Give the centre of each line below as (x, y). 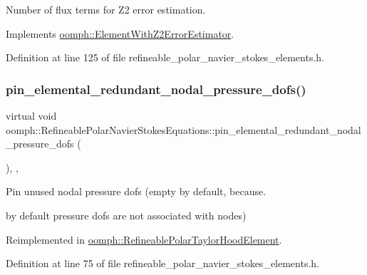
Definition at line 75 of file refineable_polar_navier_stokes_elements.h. (163, 263)
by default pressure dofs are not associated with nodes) (126, 215)
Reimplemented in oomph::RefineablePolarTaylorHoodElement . (144, 239)
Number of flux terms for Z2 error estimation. (106, 9)
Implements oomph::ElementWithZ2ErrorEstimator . (120, 33)
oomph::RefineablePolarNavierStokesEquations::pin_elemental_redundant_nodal (183, 129)
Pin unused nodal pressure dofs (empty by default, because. (136, 191)
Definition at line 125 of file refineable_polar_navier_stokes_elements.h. (165, 57)
